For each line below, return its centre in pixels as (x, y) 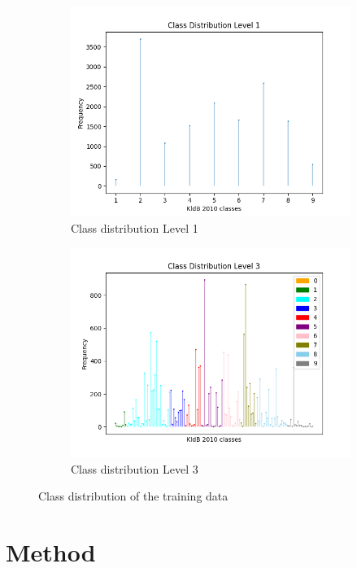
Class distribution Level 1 (135, 227)
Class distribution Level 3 (135, 468)
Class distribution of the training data (133, 496)
